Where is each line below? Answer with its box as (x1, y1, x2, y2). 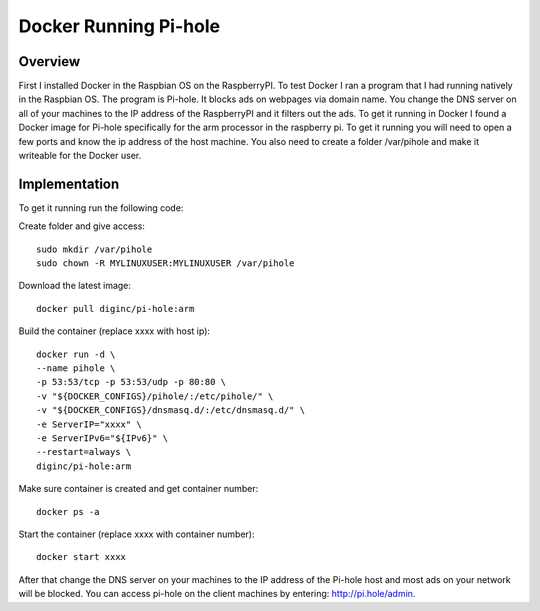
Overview (18, 53, 81, 70)
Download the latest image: (18, 280, 132, 292)
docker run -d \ (36, 348, 116, 360)
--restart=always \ (36, 446, 132, 458)
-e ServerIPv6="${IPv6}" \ (36, 433, 169, 444)
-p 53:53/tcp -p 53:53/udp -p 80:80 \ (36, 376, 227, 388)
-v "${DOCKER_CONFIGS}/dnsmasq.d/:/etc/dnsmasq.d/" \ (36, 405, 305, 416)
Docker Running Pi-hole (18, 15, 220, 37)
